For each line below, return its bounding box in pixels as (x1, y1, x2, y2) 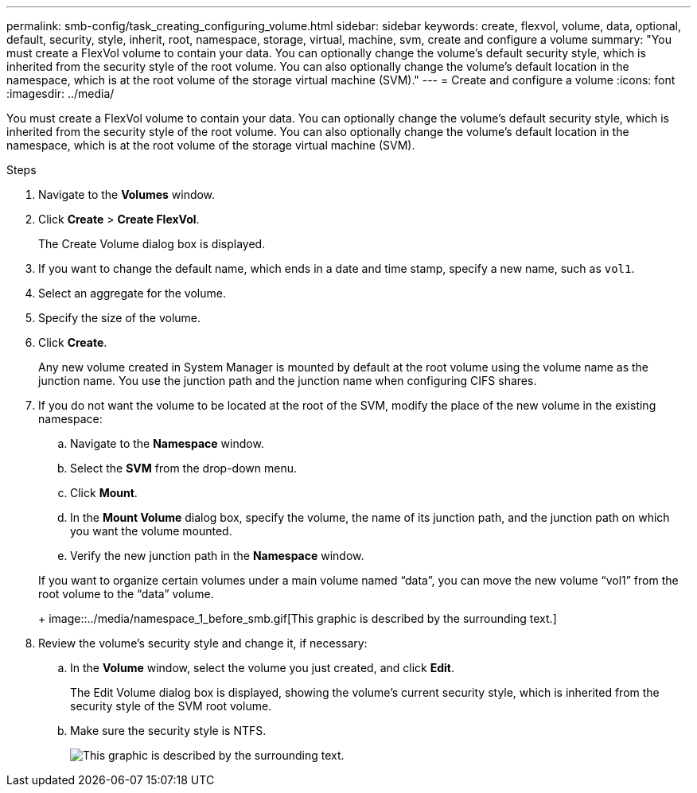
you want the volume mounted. (70, 524, 232, 538)
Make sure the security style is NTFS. (70, 724, 267, 737)
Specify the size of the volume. (38, 311, 201, 325)
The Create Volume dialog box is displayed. (38, 237, 266, 251)
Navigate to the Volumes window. (38, 188, 216, 201)
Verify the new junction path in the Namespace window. (70, 549, 364, 562)
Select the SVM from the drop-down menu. (70, 461, 297, 475)
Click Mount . (70, 486, 138, 500)
